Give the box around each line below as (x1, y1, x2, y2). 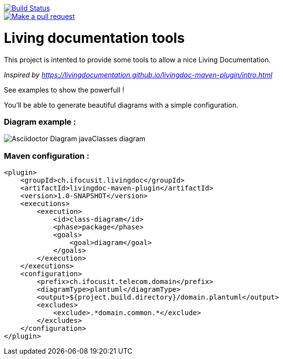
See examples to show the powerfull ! (4, 85, 125, 94)
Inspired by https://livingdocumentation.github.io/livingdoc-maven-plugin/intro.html (4, 70, 273, 79)
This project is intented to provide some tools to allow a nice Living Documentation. (4, 55, 271, 64)
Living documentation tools (4, 29, 185, 46)
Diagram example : (4, 116, 76, 127)
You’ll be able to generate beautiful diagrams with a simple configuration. (4, 100, 239, 109)
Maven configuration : (4, 151, 90, 161)
